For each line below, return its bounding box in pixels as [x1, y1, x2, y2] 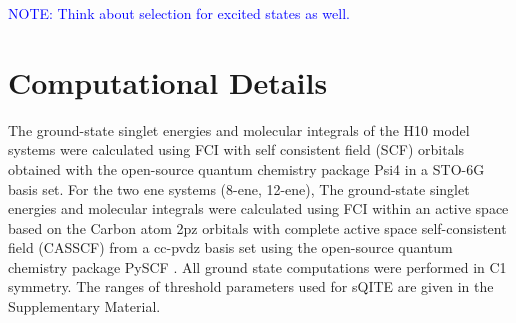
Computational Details [8, 61, 328, 102]
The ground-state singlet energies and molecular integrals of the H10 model [8, 119, 470, 140]
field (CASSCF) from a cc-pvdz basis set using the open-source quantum [8, 237, 453, 258]
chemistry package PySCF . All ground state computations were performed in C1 [8, 256, 507, 277]
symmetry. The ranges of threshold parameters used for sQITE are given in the [8, 276, 494, 297]
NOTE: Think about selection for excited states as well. [8, 3, 350, 23]
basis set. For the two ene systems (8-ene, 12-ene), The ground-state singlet [8, 178, 470, 199]
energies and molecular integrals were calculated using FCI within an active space [8, 198, 509, 219]
